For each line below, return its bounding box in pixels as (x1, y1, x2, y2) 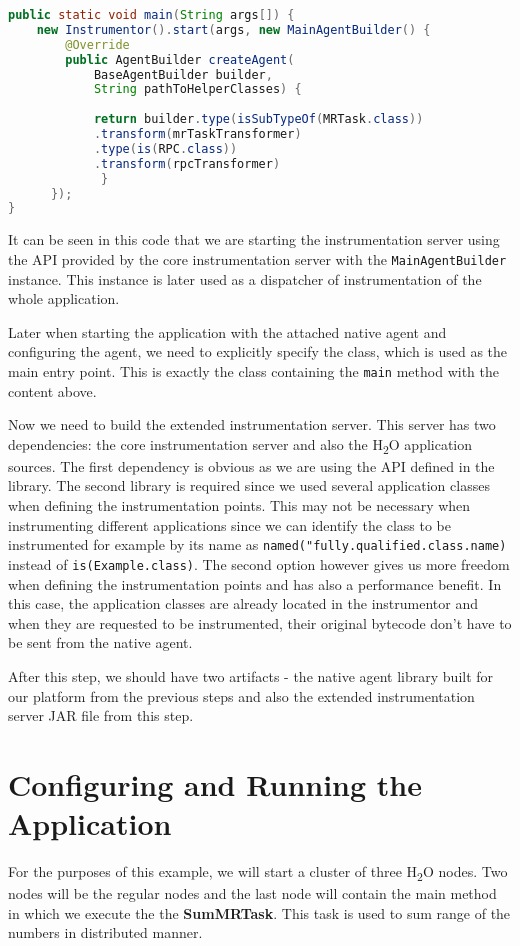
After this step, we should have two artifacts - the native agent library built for (8, 665, 494, 686)
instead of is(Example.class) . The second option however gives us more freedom (8, 553, 510, 574)
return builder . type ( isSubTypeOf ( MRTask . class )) (93, 112, 424, 127)
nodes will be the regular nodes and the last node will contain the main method (8, 883, 497, 904)
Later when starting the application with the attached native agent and (8, 321, 447, 342)
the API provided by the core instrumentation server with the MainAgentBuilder (8, 248, 507, 269)
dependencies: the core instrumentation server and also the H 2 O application (8, 433, 473, 457)
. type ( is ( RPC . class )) (93, 141, 238, 156)
